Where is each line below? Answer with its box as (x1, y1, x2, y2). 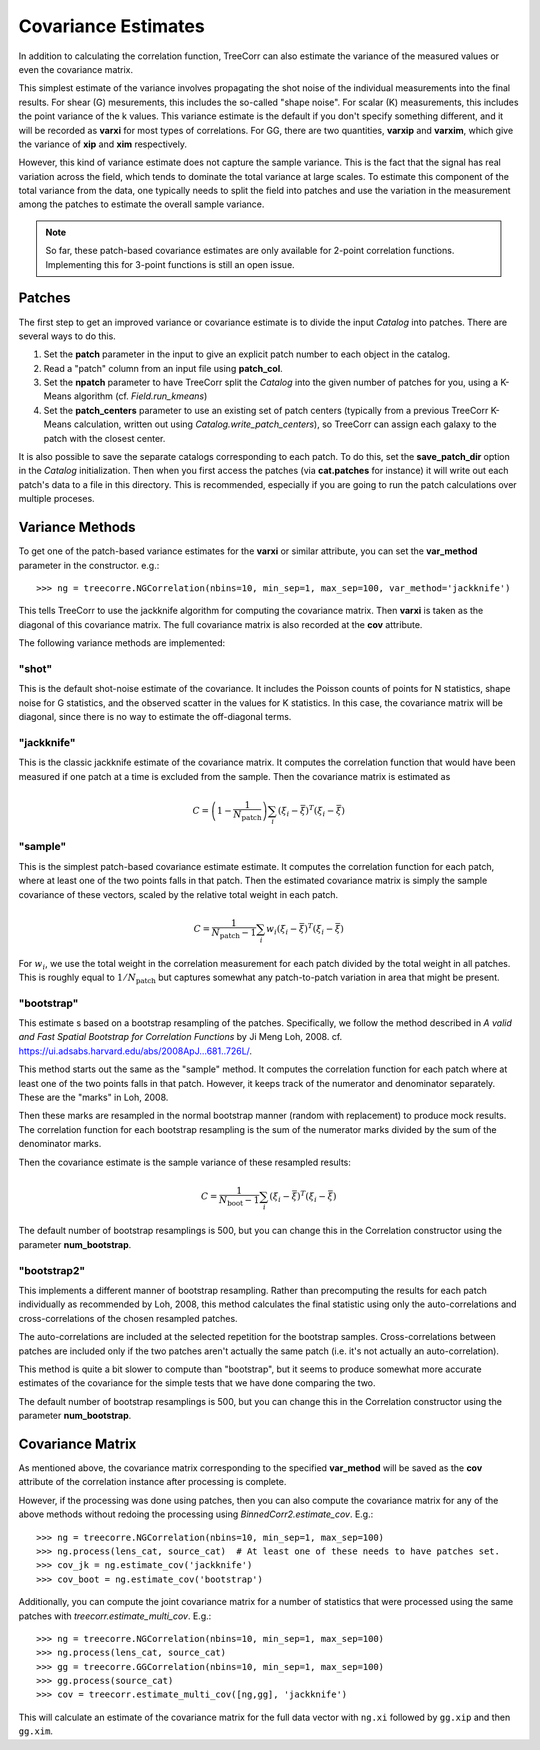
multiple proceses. (18, 493, 95, 505)
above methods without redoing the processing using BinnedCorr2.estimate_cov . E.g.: (18, 1508, 374, 1520)
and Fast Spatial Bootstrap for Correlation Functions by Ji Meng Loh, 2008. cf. (18, 1031, 343, 1043)
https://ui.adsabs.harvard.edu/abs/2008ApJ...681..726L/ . (18, 1045, 253, 1057)
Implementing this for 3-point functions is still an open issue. (45, 258, 295, 270)
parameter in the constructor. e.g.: (18, 559, 160, 571)
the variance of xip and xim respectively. (18, 138, 187, 150)
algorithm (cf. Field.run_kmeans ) (73, 390, 208, 402)
